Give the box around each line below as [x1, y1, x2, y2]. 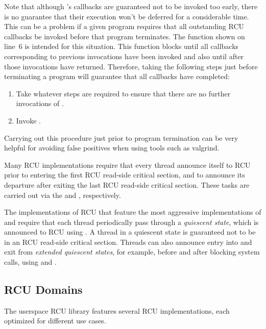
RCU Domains [4, 282, 83, 297]
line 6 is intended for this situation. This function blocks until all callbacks [4, 41, 239, 52]
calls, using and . [4, 257, 57, 267]
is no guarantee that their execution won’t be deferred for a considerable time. [4, 11, 249, 21]
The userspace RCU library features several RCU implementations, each [4, 305, 230, 316]
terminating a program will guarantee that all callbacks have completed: [4, 71, 230, 82]
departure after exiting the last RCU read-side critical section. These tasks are [4, 179, 250, 190]
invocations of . [16, 98, 64, 109]
